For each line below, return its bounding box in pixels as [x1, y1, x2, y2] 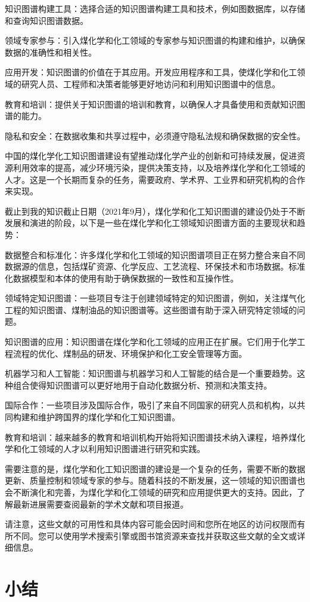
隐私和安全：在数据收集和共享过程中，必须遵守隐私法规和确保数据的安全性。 [5, 129, 305, 142]
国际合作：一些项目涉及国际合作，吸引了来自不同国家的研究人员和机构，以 [5, 399, 297, 411]
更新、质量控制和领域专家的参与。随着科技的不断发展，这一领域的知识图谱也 [5, 474, 305, 487]
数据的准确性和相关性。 [5, 45, 97, 58]
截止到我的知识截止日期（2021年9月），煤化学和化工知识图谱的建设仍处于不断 [5, 204, 305, 217]
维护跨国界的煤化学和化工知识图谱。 [38, 411, 180, 423]
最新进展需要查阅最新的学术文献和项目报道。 [13, 497, 188, 510]
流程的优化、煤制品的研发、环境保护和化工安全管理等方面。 [13, 347, 247, 359]
